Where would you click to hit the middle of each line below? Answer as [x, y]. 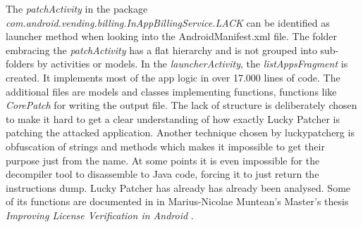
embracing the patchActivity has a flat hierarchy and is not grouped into [161, 50]
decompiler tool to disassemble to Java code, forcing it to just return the [162, 174]
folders [20, 64]
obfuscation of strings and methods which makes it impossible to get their [165, 146]
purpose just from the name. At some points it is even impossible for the [163, 160]
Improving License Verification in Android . [100, 215]
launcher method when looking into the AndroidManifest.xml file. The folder [172, 36]
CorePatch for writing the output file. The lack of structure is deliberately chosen [181, 105]
